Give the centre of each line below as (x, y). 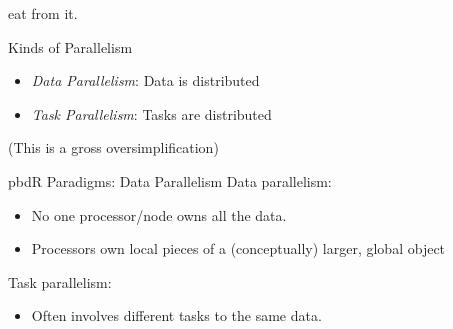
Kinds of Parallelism (70, 46)
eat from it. (43, 13)
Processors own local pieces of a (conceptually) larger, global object (238, 248)
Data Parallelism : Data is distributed (145, 80)
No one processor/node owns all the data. (159, 214)
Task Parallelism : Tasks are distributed (151, 113)
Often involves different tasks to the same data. (176, 315)
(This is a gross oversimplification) (113, 147)
